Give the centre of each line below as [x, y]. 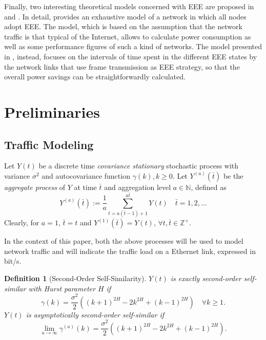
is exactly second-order [206, 278]
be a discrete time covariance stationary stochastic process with [139, 166]
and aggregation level [138, 187]
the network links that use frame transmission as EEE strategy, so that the [122, 66]
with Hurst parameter [62, 288]
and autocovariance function [86, 175]
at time [85, 187]
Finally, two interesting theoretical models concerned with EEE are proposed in [129, 6]
